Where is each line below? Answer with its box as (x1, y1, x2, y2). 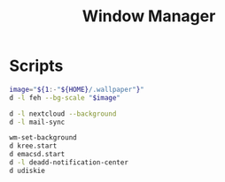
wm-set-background (9, 133, 77, 142)
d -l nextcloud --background (9, 109, 117, 118)
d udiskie (9, 166, 46, 175)
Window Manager (81, 6, 216, 27)
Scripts (9, 56, 64, 76)
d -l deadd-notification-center (9, 158, 128, 167)
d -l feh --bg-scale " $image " (9, 93, 121, 102)
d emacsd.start (9, 150, 66, 159)
